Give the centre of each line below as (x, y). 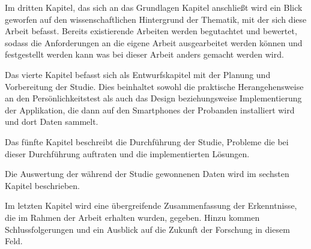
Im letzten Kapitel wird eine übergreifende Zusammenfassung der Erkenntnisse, (151, 205)
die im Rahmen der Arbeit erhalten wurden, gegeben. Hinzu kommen (132, 217)
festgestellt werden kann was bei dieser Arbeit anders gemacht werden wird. (144, 54)
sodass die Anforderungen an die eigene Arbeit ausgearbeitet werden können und (154, 42)
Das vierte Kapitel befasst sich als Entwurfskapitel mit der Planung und (138, 74)
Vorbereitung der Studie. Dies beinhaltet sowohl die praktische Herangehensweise (154, 86)
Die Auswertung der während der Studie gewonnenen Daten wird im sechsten (147, 174)
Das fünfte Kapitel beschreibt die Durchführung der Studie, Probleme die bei (147, 141)
